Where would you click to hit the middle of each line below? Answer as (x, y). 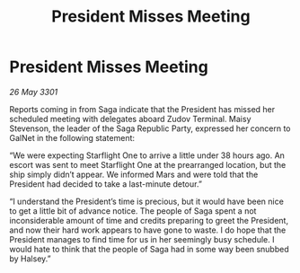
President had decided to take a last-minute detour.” (106, 184)
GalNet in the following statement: (72, 137)
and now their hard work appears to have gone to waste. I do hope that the (148, 230)
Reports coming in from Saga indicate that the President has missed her (142, 109)
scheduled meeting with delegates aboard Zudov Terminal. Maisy (130, 119)
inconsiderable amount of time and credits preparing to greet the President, (149, 220)
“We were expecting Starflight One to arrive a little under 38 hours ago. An (147, 155)
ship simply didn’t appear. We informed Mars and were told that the (134, 174)
